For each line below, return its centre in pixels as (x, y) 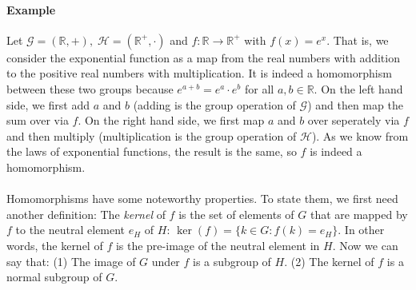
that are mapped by (359, 214)
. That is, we (358, 40)
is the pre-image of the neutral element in (218, 245)
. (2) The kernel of (329, 261)
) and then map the (355, 104)
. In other (361, 230)
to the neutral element (70, 230)
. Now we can (365, 245)
